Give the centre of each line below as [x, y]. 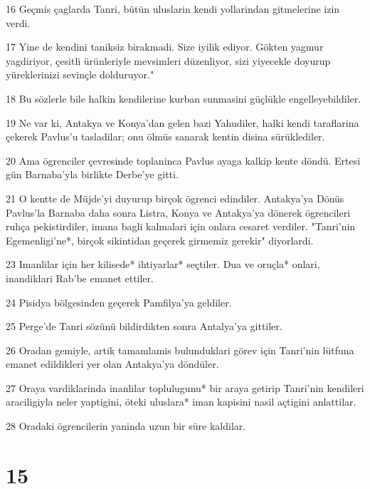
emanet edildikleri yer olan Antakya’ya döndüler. [112, 364]
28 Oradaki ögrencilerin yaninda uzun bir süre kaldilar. [126, 426]
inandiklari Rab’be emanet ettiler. [80, 278]
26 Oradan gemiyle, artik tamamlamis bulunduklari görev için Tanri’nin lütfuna [180, 350]
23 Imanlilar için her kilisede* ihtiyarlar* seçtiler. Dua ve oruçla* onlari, [163, 264]
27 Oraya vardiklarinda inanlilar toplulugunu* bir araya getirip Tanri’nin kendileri [185, 387]
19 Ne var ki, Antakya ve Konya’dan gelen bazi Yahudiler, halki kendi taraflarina [183, 122]
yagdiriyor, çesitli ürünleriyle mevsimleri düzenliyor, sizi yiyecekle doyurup [168, 60]
